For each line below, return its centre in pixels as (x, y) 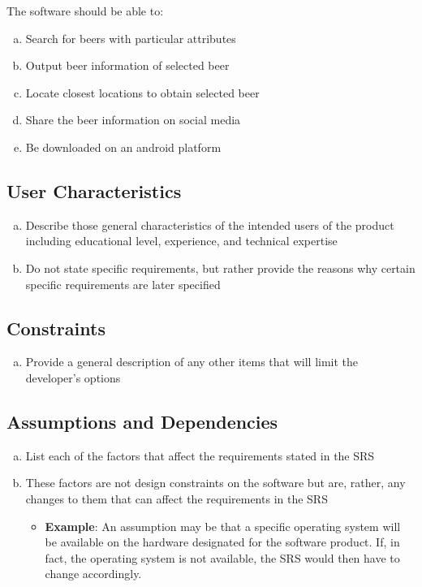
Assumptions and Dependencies (142, 421)
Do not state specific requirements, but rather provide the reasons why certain (220, 268)
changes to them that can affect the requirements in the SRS (177, 498)
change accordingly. (93, 574)
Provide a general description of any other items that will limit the (192, 362)
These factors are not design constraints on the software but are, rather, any (215, 483)
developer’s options (73, 377)
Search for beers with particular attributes (131, 38)
